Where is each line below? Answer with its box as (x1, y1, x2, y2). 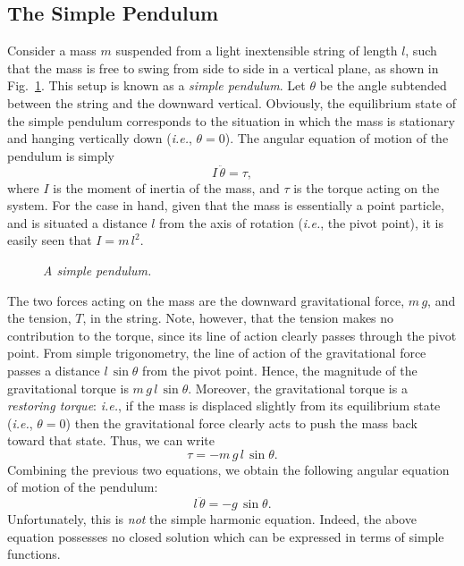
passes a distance (7, 360, 100, 379)
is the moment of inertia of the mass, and (53, 178, 280, 197)
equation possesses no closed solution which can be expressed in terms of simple (7, 527, 444, 545)
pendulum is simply (7, 146, 114, 165)
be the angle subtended (319, 76, 447, 95)
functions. (7, 545, 61, 563)
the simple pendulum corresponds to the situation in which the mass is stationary (7, 111, 455, 130)
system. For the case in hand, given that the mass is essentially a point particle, (7, 196, 444, 215)
